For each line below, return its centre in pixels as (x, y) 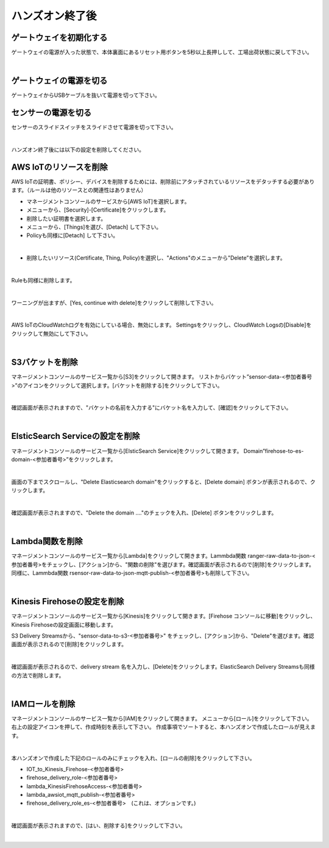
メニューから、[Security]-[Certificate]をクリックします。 (98, 210)
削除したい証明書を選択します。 (66, 218)
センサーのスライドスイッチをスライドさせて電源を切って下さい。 (94, 127)
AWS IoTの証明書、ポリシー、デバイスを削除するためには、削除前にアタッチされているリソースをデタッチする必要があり (163, 181)
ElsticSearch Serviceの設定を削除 (76, 436)
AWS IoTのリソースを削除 (59, 167)
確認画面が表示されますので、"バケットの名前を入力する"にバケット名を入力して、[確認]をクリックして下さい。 (151, 408)
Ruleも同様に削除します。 (43, 280)
